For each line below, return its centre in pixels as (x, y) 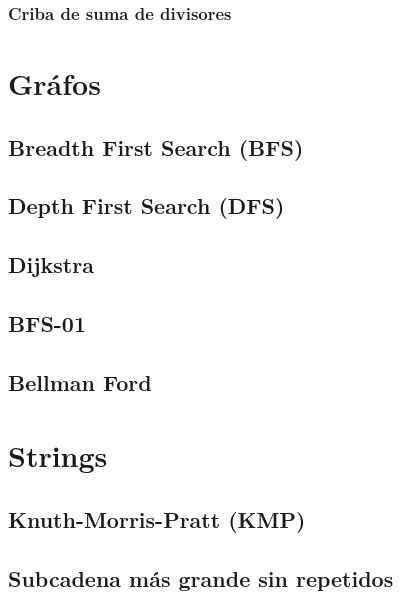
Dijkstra (51, 264)
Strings (58, 455)
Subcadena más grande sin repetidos (201, 577)
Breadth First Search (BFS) (156, 146)
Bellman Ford (80, 381)
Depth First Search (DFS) (146, 205)
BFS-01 (47, 322)
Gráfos (54, 83)
